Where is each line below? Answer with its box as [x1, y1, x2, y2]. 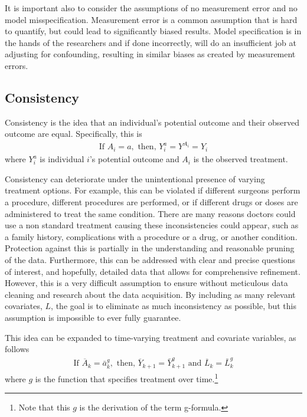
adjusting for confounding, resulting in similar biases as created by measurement [5, 48, 296, 60]
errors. [5, 59, 28, 71]
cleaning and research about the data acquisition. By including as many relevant [5, 288, 296, 300]
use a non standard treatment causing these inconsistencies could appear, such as [5, 219, 299, 231]
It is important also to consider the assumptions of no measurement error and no [5, 2, 298, 14]
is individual [40, 153, 84, 165]
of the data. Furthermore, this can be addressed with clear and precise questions [5, 253, 296, 265]
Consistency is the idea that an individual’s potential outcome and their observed [5, 116, 300, 128]
